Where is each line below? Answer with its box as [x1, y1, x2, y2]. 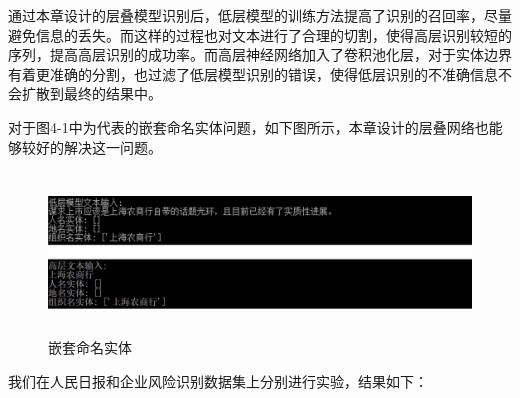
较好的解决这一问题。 [21, 136, 162, 157]
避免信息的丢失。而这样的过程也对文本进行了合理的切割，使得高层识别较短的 [8, 24, 512, 45]
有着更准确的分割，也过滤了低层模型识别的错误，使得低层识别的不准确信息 [8, 63, 498, 84]
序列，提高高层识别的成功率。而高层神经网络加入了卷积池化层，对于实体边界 [8, 44, 512, 65]
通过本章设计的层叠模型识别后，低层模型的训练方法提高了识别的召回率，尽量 [8, 5, 512, 25]
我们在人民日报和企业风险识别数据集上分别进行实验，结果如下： [8, 370, 428, 391]
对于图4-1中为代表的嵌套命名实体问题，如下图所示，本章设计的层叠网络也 [8, 116, 489, 137]
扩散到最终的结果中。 [21, 83, 162, 104]
